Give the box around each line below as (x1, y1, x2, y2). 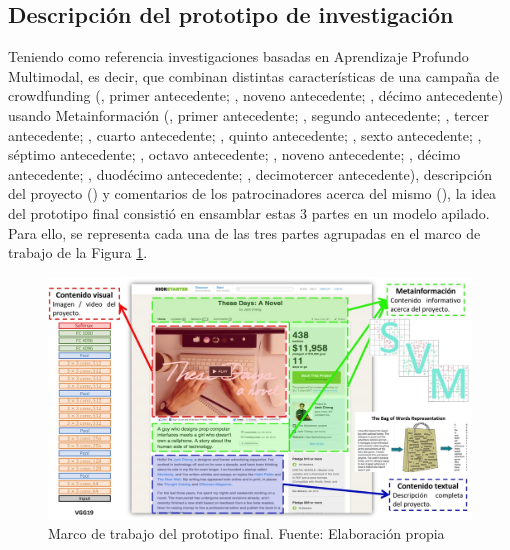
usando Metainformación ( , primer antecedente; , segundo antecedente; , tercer (8, 104, 490, 125)
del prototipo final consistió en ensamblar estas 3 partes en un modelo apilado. (8, 202, 490, 223)
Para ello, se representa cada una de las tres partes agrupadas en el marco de (8, 222, 481, 243)
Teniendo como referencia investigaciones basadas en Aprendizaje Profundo (8, 46, 469, 67)
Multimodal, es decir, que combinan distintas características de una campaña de (8, 65, 499, 86)
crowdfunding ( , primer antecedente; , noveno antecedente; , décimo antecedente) (8, 85, 504, 106)
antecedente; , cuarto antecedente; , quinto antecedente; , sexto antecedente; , (8, 124, 482, 145)
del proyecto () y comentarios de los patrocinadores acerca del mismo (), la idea (8, 183, 497, 204)
